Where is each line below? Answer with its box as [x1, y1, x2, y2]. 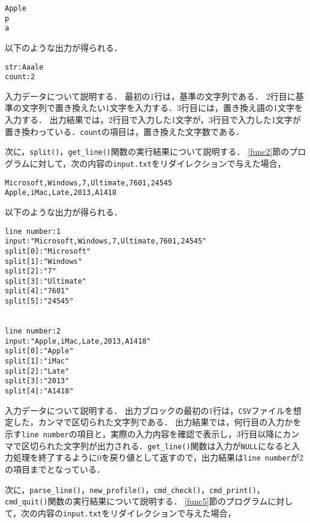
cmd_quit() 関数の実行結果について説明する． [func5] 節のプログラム [5, 495, 268, 507]
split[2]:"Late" [5, 366, 70, 375]
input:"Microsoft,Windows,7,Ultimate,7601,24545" [5, 237, 207, 246]
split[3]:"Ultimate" [5, 276, 87, 285]
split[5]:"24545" [5, 297, 74, 306]
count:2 [5, 73, 35, 82]
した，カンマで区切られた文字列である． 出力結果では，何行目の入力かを [13, 416, 302, 428]
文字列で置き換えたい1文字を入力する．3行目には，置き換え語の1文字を [21, 101, 303, 114]
